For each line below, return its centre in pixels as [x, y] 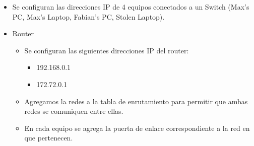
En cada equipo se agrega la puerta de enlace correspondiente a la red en [137, 128]
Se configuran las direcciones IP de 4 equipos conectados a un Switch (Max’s [131, 7]
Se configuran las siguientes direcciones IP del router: [107, 50]
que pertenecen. [49, 138]
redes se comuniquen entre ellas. [74, 111]
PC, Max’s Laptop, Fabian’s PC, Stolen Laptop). [88, 16]
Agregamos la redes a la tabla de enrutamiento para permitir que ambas [136, 101]
